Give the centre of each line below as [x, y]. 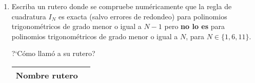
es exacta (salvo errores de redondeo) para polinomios [143, 16]
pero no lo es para [194, 26]
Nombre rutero [47, 75]
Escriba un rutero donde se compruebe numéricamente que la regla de [122, 6]
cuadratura [29, 16]
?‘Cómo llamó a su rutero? [53, 53]
